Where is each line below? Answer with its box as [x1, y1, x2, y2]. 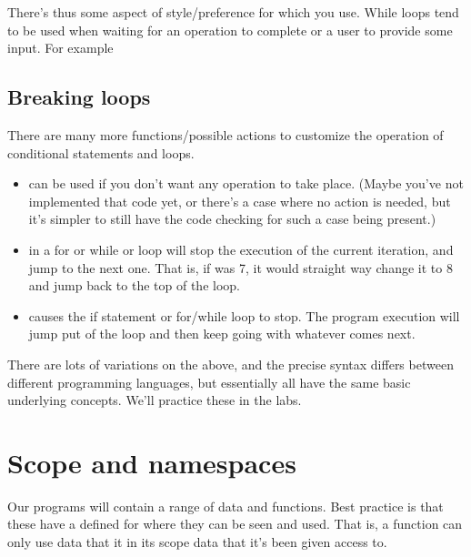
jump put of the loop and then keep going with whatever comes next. [28, 324, 416, 343]
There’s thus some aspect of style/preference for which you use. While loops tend [7, 3, 459, 21]
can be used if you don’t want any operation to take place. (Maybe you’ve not [28, 174, 464, 193]
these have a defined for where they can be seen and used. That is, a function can [7, 514, 463, 533]
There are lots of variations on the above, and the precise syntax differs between [7, 354, 454, 373]
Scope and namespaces [7, 443, 296, 481]
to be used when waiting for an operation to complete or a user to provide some [7, 20, 453, 39]
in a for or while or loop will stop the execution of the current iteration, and [28, 239, 454, 258]
